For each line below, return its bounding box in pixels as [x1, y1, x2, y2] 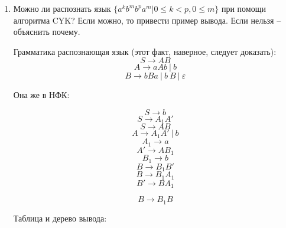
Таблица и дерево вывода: [13, 211, 107, 224]
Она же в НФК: [13, 89, 70, 101]
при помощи [221, 2, 266, 14]
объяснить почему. [13, 25, 80, 38]
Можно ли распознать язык [13, 2, 111, 14]
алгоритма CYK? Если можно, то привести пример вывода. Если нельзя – [13, 14, 281, 26]
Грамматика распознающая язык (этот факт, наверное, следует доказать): [13, 45, 277, 57]
